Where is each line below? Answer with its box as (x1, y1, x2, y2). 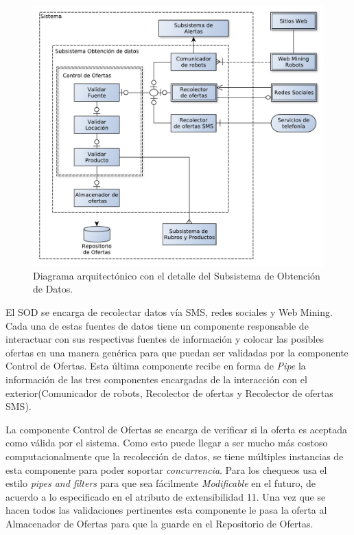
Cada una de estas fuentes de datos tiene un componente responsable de (5, 318, 309, 332)
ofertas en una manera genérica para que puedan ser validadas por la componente (5, 345, 349, 359)
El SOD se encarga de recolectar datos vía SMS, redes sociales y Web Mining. (5, 305, 333, 319)
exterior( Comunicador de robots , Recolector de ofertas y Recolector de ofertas (5, 385, 333, 400)
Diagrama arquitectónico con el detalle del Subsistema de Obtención (33, 268, 320, 282)
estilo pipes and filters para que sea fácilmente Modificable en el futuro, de (5, 476, 316, 490)
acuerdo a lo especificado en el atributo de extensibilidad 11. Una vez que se (5, 489, 326, 503)
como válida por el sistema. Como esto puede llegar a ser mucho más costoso (5, 435, 328, 450)
